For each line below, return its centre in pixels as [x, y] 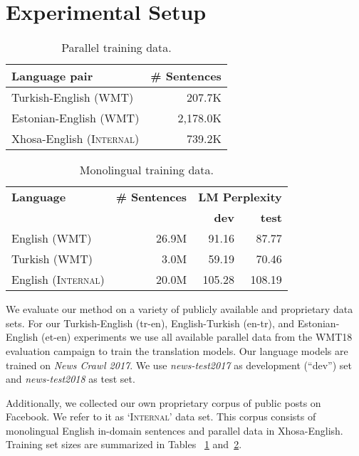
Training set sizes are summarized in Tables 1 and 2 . [124, 444]
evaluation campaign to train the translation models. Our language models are [177, 350]
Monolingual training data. [146, 170]
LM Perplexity [240, 197]
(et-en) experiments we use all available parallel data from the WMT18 [197, 337]
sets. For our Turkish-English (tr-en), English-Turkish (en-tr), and [150, 323]
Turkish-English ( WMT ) [73, 97]
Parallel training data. [116, 48]
